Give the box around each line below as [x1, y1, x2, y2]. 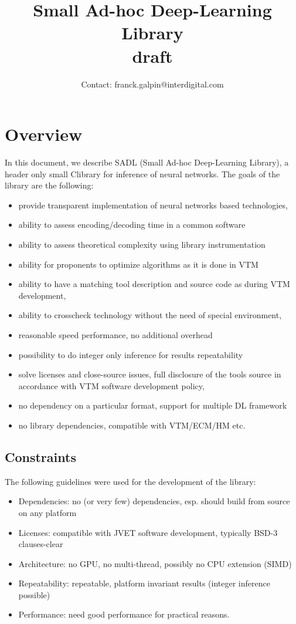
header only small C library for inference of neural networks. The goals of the [5, 167, 280, 180]
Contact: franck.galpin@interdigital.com [81, 77, 224, 90]
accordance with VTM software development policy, [18, 379, 205, 392]
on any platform [18, 506, 77, 518]
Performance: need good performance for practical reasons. [18, 608, 230, 620]
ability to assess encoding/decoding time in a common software [18, 218, 246, 231]
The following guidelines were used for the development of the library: [5, 475, 256, 487]
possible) [18, 588, 50, 601]
